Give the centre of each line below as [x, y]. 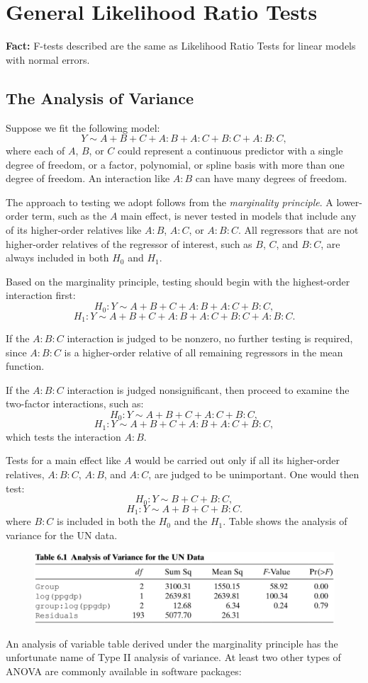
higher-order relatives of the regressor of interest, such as [129, 243]
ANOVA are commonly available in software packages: [124, 671]
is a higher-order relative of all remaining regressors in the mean [203, 352]
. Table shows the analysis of [285, 521]
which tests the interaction [63, 436]
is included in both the [106, 521]
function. [25, 366]
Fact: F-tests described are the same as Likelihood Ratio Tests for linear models [181, 46]
